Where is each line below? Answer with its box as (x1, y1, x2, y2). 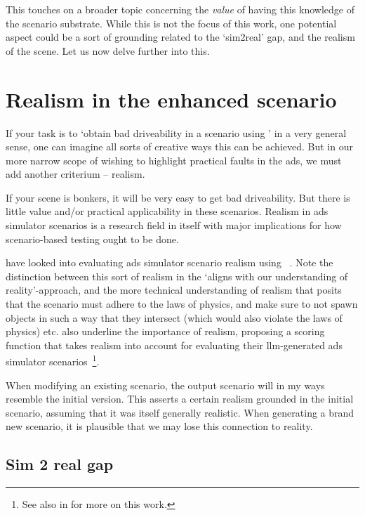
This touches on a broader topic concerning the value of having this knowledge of (6, 2, 354, 16)
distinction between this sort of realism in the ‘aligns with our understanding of (6, 268, 348, 283)
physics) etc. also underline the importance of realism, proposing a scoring (6, 324, 325, 339)
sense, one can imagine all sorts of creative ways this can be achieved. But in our (6, 139, 353, 154)
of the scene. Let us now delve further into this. (6, 43, 210, 58)
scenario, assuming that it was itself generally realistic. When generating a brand (6, 405, 354, 419)
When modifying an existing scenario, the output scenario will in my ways (6, 377, 325, 392)
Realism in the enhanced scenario (6, 84, 337, 113)
